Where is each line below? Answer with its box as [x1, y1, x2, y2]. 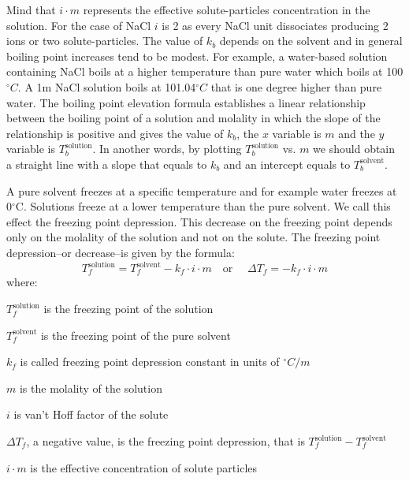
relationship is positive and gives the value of [6, 125, 224, 141]
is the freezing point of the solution [43, 300, 214, 317]
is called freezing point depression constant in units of [20, 353, 280, 370]
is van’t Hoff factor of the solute [13, 406, 169, 423]
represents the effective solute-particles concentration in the [83, 2, 370, 17]
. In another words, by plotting [92, 140, 242, 157]
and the [338, 125, 375, 141]
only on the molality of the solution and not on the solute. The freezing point [6, 229, 381, 245]
